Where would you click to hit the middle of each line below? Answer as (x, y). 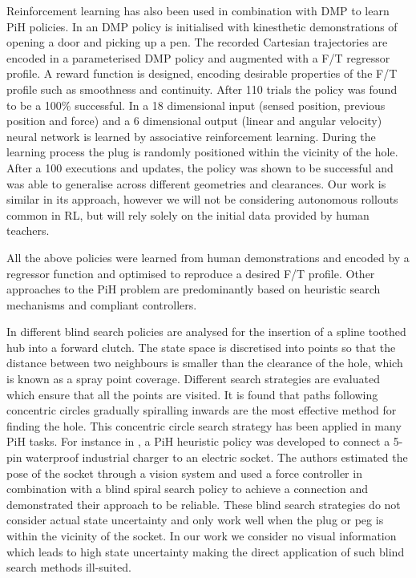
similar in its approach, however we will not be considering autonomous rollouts (202, 199)
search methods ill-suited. (69, 567)
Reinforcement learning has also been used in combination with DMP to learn (198, 10)
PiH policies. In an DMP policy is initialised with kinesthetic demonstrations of (202, 26)
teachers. (28, 230)
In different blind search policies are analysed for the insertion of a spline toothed (206, 331)
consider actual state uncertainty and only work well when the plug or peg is (195, 520)
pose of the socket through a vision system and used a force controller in (184, 473)
